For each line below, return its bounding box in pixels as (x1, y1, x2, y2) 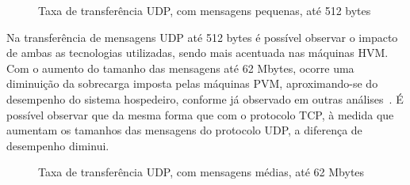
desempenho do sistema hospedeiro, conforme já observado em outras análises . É (6, 90, 404, 107)
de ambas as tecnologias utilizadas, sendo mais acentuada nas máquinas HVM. (6, 44, 389, 61)
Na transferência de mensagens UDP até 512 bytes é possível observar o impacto (6, 28, 398, 45)
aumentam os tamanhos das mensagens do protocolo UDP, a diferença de (6, 122, 362, 138)
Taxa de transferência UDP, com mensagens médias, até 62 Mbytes (38, 164, 365, 180)
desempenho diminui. (6, 137, 109, 153)
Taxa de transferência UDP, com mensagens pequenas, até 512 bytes (38, 2, 371, 18)
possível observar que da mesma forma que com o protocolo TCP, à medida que (6, 106, 394, 123)
